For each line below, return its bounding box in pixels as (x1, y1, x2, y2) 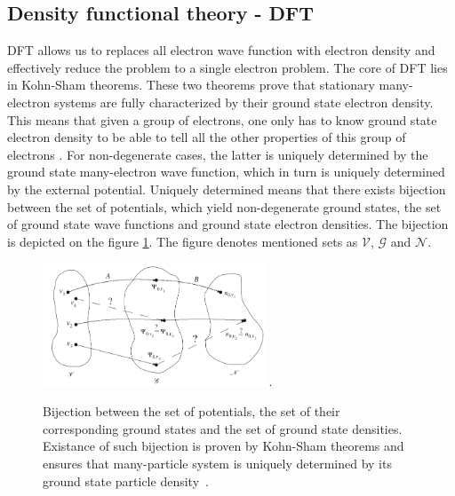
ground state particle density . (43, 471, 209, 490)
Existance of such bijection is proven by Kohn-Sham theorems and (43, 437, 404, 455)
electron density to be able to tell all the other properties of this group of (7, 128, 406, 146)
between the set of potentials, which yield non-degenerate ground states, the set (7, 197, 442, 216)
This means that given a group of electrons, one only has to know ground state (7, 110, 437, 129)
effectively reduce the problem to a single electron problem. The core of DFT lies (7, 58, 448, 76)
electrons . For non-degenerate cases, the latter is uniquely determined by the (7, 145, 428, 163)
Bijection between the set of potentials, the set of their (43, 402, 340, 421)
